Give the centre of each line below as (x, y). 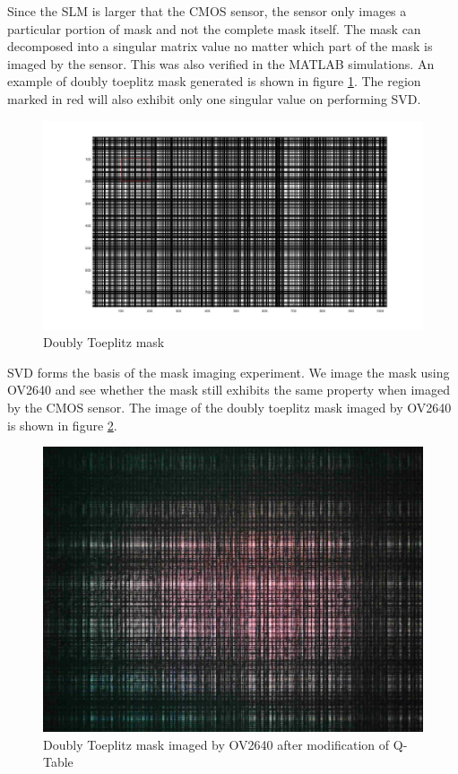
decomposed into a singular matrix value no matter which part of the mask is (220, 46)
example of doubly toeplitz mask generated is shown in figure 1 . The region (214, 81)
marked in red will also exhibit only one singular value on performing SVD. (214, 98)
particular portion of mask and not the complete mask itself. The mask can (214, 28)
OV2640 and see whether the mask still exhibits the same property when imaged (229, 390)
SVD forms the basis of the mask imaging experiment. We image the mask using (229, 372)
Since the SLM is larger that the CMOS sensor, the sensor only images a (207, 11)
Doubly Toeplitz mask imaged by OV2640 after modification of (216, 744)
